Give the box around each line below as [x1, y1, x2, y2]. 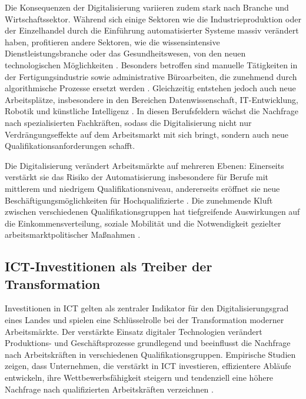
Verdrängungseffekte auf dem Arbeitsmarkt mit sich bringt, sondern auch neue [5, 128, 289, 140]
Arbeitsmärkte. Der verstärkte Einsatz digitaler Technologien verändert [5, 325, 262, 337]
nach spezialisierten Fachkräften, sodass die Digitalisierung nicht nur [5, 116, 252, 128]
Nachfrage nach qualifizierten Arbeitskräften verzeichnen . [5, 383, 214, 395]
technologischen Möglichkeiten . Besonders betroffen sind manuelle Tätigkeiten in [5, 58, 298, 71]
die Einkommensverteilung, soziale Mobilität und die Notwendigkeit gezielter [5, 217, 281, 229]
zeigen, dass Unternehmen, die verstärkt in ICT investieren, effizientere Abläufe [5, 360, 291, 372]
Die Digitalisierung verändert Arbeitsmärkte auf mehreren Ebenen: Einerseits [5, 159, 284, 171]
